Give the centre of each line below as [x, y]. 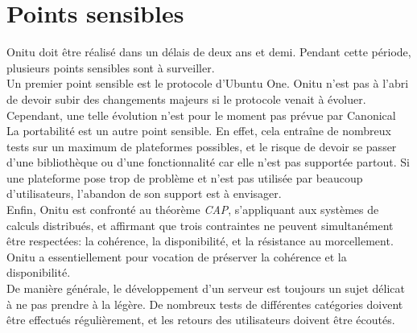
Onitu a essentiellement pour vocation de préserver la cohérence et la [177, 256]
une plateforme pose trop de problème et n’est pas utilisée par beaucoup [185, 177]
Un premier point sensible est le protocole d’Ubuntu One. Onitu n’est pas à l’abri [208, 83]
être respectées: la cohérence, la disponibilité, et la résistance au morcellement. [200, 241]
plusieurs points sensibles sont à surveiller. [111, 67]
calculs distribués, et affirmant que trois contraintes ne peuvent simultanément [200, 225]
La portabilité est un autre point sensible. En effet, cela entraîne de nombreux [199, 131]
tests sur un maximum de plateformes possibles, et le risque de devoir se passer [202, 146]
